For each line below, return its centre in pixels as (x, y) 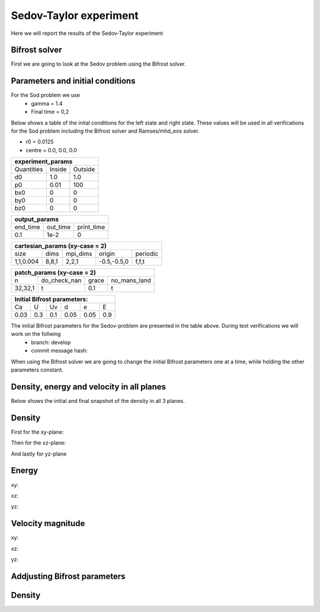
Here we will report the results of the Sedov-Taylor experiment (87, 33)
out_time (59, 227)
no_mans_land (131, 280)
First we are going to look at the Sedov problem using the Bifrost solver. (98, 64)
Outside (84, 169)
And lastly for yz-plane (39, 454)
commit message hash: (60, 351)
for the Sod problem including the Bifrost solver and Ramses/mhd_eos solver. (105, 131)
